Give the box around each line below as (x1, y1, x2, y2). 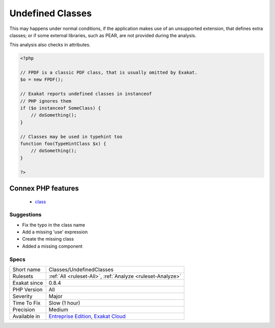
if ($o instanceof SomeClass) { (20, 105, 101, 111)
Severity (12, 293, 33, 300)
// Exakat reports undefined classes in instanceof (20, 91, 152, 97)
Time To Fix (12, 300, 41, 307)
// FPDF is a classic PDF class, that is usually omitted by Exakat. (20, 70, 198, 76)
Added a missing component (22, 243, 82, 249)
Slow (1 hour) (48, 300, 80, 307)
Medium (48, 306, 69, 313)
